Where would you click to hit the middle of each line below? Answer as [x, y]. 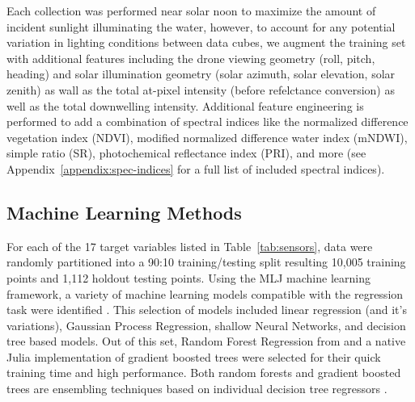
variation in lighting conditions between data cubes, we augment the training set [206, 42]
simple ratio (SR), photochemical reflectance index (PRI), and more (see [186, 153]
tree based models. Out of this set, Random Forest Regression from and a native [206, 341]
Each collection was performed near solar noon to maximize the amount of [191, 10]
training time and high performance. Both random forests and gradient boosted [204, 373]
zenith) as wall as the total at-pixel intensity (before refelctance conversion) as [201, 89]
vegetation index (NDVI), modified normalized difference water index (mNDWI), [207, 137]
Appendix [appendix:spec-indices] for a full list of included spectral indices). [196, 168]
